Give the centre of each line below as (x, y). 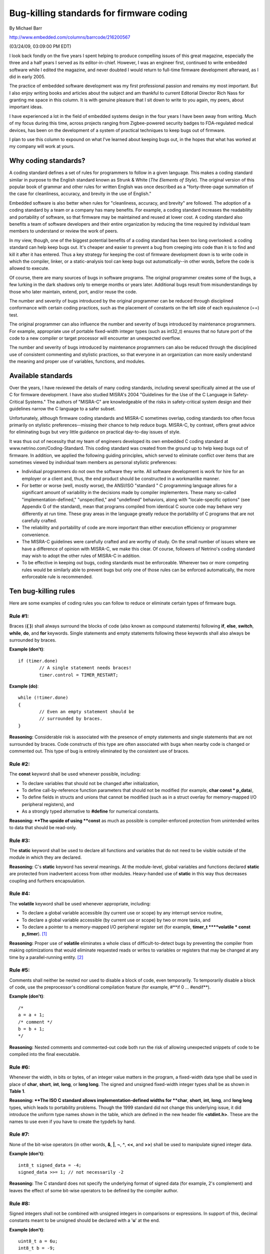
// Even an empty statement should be (87, 712)
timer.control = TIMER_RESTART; (79, 675)
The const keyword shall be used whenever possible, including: (75, 774)
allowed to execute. (29, 268)
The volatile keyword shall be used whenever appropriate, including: (80, 903)
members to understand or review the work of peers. (64, 231)
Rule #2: (19, 764)
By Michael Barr (26, 28)
